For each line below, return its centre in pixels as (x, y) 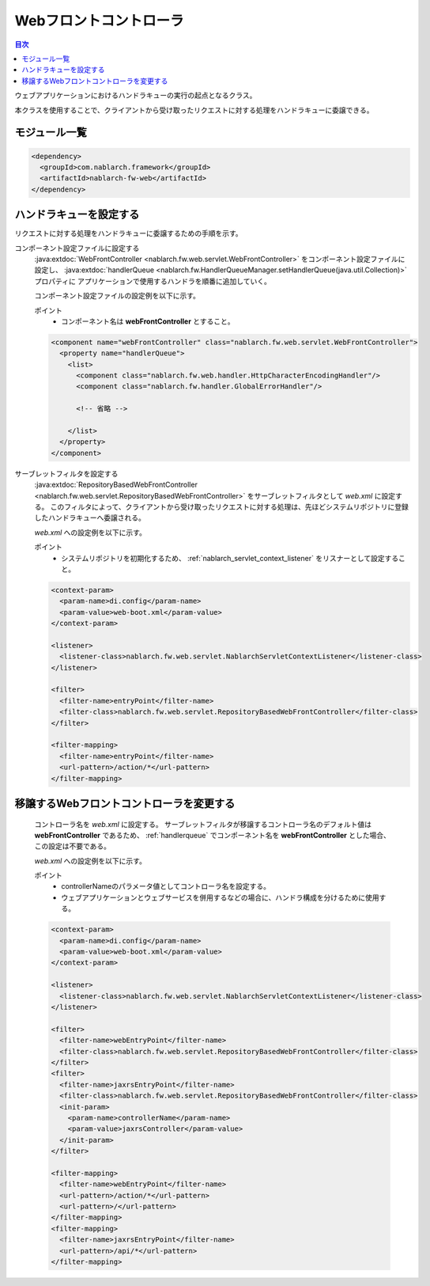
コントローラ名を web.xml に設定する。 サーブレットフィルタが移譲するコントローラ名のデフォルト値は (203, 824)
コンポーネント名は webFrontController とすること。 (148, 321)
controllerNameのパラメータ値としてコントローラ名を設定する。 (166, 886)
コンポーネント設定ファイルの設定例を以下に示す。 (117, 296)
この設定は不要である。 (72, 846)
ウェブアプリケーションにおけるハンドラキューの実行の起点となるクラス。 (136, 96)
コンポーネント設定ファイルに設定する (77, 248)
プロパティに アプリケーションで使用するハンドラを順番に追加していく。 (153, 281)
